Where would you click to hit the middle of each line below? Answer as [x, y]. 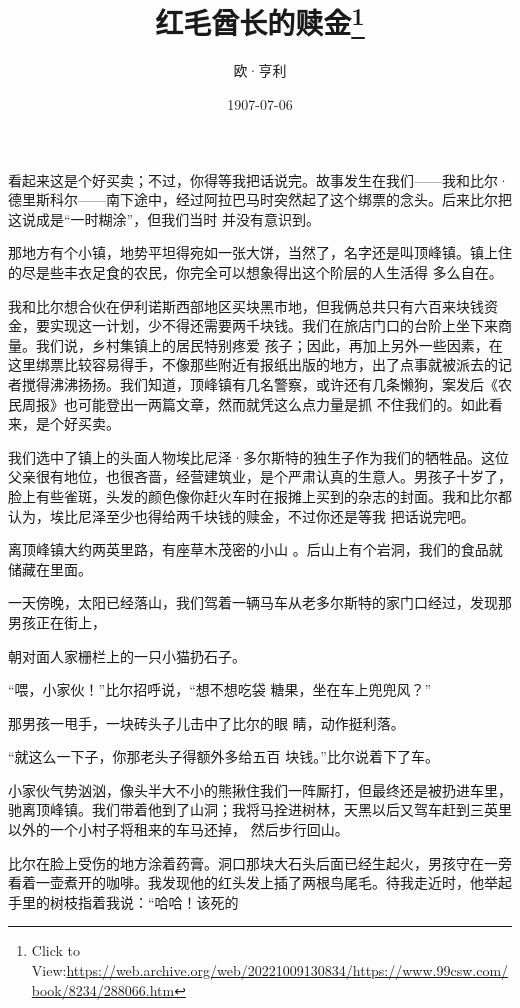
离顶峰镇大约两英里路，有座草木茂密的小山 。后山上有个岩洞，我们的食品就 [255, 549]
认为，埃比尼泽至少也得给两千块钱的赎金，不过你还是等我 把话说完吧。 [241, 515]
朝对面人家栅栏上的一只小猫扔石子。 [127, 655]
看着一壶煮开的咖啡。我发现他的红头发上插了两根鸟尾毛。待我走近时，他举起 [260, 882]
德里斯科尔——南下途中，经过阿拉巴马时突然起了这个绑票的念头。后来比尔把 [260, 199]
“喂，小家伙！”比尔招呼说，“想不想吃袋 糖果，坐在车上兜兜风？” [220, 689]
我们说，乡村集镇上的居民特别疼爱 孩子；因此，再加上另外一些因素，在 [269, 344]
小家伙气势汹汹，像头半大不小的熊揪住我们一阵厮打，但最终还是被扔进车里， [260, 789]
